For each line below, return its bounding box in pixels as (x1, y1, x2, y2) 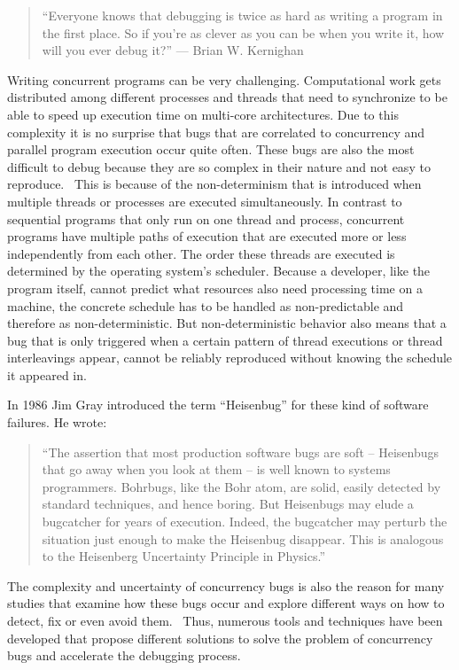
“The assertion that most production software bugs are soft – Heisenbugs (42, 442, 439, 461)
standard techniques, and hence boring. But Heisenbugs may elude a (42, 495, 414, 513)
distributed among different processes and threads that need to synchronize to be (7, 88, 447, 106)
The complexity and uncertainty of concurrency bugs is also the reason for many (7, 576, 445, 595)
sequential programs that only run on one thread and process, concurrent (7, 209, 405, 228)
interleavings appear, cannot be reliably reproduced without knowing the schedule (7, 348, 453, 367)
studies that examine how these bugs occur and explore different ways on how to (7, 594, 445, 612)
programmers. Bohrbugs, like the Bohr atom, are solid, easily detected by (42, 477, 441, 495)
